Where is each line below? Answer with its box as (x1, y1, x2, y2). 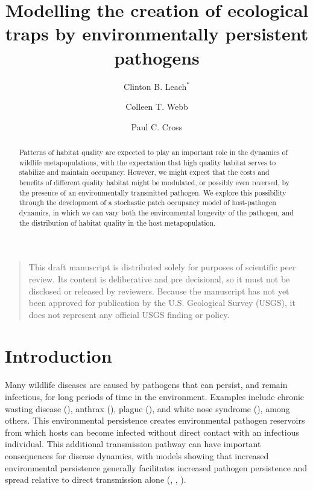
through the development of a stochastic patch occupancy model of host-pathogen (19, 197, 276, 208)
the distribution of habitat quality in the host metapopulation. (19, 217, 216, 227)
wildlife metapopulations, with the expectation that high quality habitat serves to (19, 157, 276, 167)
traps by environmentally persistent (5, 21, 309, 46)
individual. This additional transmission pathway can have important (5, 437, 261, 450)
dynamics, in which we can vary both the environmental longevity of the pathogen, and (19, 208, 294, 218)
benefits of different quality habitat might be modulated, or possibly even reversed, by (19, 177, 290, 188)
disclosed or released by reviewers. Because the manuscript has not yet (28, 284, 289, 297)
